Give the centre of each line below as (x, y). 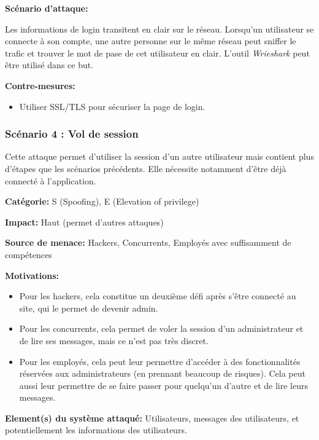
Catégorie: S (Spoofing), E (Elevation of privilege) (102, 201)
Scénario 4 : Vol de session (72, 134)
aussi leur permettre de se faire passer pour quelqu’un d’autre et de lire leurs (163, 385)
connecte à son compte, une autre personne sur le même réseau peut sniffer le (151, 41)
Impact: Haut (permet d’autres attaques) (84, 222)
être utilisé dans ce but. (49, 65)
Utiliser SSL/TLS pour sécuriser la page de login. (112, 106)
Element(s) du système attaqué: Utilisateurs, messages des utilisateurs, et (152, 418)
